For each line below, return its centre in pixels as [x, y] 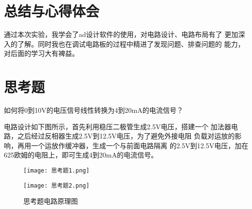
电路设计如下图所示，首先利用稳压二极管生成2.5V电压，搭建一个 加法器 [118, 126]
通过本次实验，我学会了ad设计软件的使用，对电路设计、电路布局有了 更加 [121, 34]
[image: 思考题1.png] [56, 171]
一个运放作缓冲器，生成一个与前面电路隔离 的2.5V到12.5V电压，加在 [140, 145]
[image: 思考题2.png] [56, 185]
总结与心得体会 [52, 11]
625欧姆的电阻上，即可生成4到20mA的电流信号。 [81, 155]
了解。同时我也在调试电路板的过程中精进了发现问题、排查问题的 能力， [131, 44]
